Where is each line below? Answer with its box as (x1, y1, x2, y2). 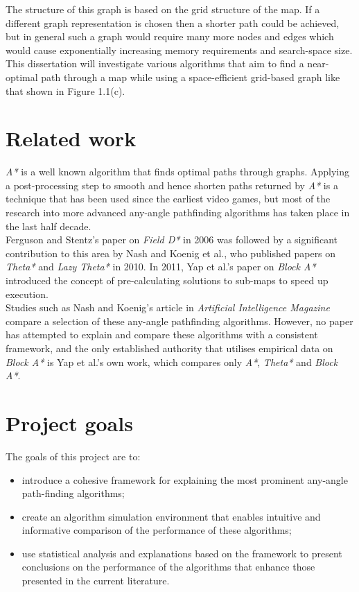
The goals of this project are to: (6, 449, 141, 463)
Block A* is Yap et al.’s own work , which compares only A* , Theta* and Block (6, 354, 338, 369)
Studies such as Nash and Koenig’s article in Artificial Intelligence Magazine (6, 300, 330, 315)
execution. (6, 286, 49, 301)
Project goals (6, 408, 133, 437)
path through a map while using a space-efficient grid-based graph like (41, 69, 340, 84)
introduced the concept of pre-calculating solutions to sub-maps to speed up (6, 273, 329, 288)
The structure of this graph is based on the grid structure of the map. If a (6, 2, 320, 16)
